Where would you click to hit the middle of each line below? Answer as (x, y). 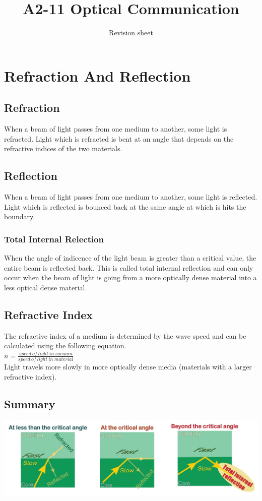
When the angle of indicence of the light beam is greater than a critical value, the (130, 258)
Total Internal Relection (54, 239)
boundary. (20, 216)
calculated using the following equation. (65, 346)
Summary (30, 403)
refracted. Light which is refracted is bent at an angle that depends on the (119, 138)
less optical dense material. (46, 287)
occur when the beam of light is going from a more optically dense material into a (130, 277)
